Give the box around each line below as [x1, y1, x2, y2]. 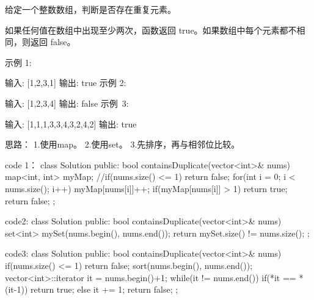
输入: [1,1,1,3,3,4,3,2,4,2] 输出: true [5, 117, 137, 130]
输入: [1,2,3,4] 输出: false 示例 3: [5, 96, 129, 109]
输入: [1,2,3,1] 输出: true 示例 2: [5, 76, 126, 89]
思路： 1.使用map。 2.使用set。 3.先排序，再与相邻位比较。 [5, 138, 240, 151]
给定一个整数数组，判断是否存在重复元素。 [5, 3, 176, 15]
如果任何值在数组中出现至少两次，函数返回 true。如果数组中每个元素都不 [5, 23, 297, 36]
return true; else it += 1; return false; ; [30, 283, 178, 296]
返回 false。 [30, 35, 76, 48]
